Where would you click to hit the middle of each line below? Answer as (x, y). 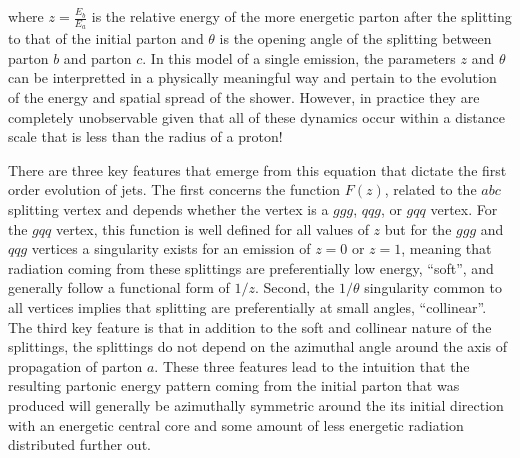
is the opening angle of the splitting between (355, 38)
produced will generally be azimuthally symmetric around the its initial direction (256, 404)
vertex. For (464, 208)
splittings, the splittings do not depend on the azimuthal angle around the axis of (258, 346)
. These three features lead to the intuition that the (312, 365)
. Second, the (294, 287)
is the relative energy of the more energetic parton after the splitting (301, 16)
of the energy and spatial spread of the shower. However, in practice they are (244, 97)
